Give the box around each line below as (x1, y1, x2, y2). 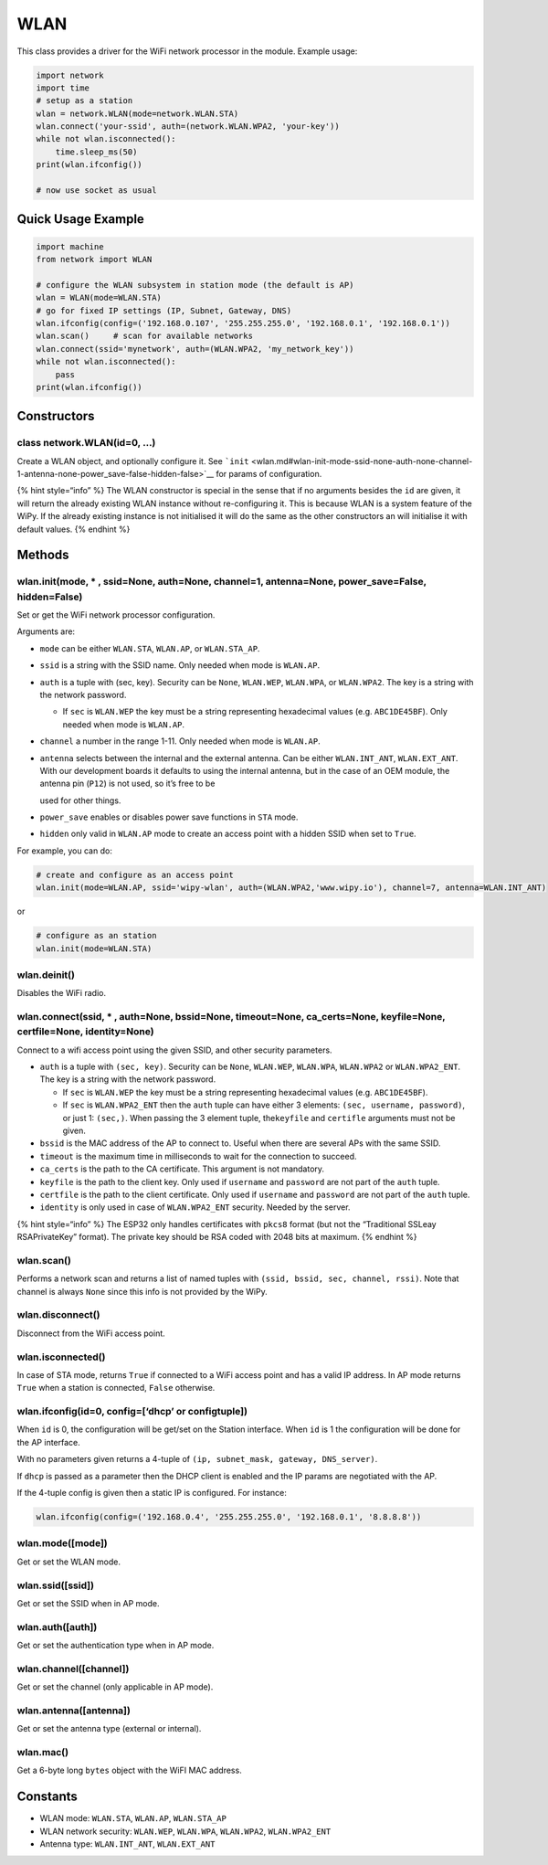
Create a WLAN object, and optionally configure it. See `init (16, 455, 250, 466)
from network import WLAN (36, 254, 153, 265)
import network (36, 69, 104, 80)
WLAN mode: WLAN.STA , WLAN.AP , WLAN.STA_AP (39, 1813, 227, 1824)
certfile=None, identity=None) (16, 1025, 154, 1038)
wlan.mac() (16, 1746, 68, 1759)
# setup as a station (36, 96, 133, 106)
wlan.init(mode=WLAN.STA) (36, 943, 153, 954)
